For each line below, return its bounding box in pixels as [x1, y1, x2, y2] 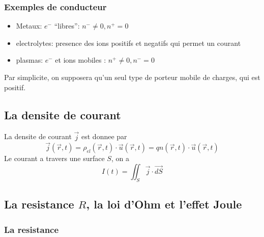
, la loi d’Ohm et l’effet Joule [86, 196, 242, 212]
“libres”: [54, 20, 80, 31]
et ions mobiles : [55, 55, 106, 65]
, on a [111, 153, 129, 164]
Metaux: [16, 20, 42, 31]
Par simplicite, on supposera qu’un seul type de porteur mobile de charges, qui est [4, 72, 260, 82]
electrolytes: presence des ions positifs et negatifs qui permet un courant [16, 37, 241, 48]
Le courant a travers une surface [4, 153, 105, 164]
